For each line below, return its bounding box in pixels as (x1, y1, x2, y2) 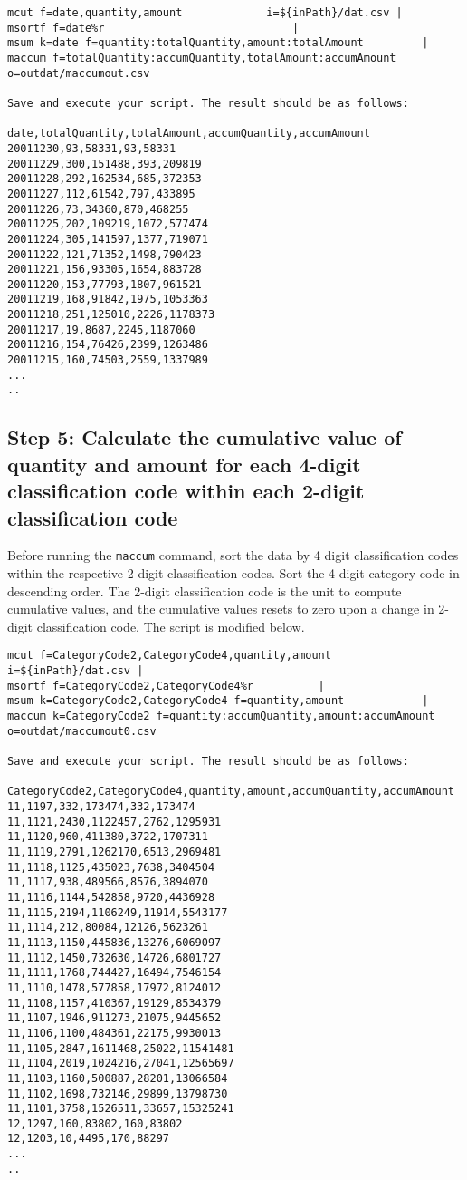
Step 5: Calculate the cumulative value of (7, 423, 402, 451)
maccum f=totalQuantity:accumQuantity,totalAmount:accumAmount (7, 51, 396, 64)
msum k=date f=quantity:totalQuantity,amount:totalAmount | (7, 36, 429, 50)
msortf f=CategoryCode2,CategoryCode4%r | (7, 679, 325, 692)
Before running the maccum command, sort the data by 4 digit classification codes (7, 546, 459, 565)
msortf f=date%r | (7, 21, 300, 34)
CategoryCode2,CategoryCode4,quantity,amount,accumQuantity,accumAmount (7, 785, 454, 798)
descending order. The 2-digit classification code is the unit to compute (7, 581, 402, 600)
